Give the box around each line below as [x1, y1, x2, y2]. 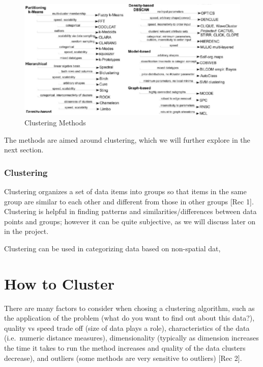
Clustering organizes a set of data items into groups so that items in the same [4, 186, 247, 196]
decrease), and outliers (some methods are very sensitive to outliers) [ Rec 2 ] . [4, 352, 242, 363]
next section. [4, 144, 44, 155]
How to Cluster [4, 273, 115, 294]
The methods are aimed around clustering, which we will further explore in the [4, 134, 250, 145]
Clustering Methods [24, 117, 86, 127]
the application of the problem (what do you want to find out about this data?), [4, 312, 255, 323]
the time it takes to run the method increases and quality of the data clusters [4, 343, 246, 353]
